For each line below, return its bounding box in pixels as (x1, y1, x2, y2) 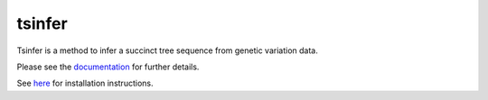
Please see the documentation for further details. (16, 61, 200, 72)
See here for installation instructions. (16, 77, 154, 89)
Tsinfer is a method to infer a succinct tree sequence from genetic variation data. (16, 45, 318, 56)
